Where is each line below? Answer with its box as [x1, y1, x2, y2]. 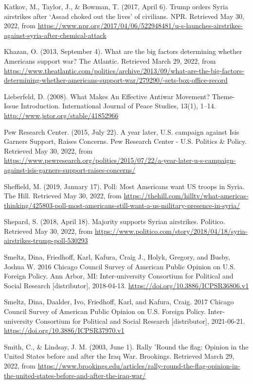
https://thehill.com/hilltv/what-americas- [124, 191, 249, 201]
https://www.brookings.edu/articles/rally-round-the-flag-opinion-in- [37, 361, 240, 370]
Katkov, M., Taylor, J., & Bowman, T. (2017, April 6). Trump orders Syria [4, 1, 228, 11]
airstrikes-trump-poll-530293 [4, 235, 88, 245]
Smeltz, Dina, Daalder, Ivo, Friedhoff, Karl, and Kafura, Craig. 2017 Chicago [4, 297, 234, 307]
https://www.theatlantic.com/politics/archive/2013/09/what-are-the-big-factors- [4, 65, 244, 75]
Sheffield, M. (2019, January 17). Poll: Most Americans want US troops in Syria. [4, 181, 245, 191]
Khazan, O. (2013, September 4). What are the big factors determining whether [4, 46, 242, 56]
